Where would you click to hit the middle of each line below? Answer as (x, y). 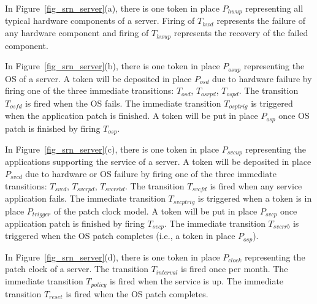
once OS (294, 116)
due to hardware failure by (262, 78)
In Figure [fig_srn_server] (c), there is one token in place (112, 149)
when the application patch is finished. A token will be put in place (132, 116)
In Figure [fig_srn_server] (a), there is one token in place (112, 8)
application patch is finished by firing (75, 223)
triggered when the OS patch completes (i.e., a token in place (120, 236)
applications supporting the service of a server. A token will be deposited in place (158, 161)
